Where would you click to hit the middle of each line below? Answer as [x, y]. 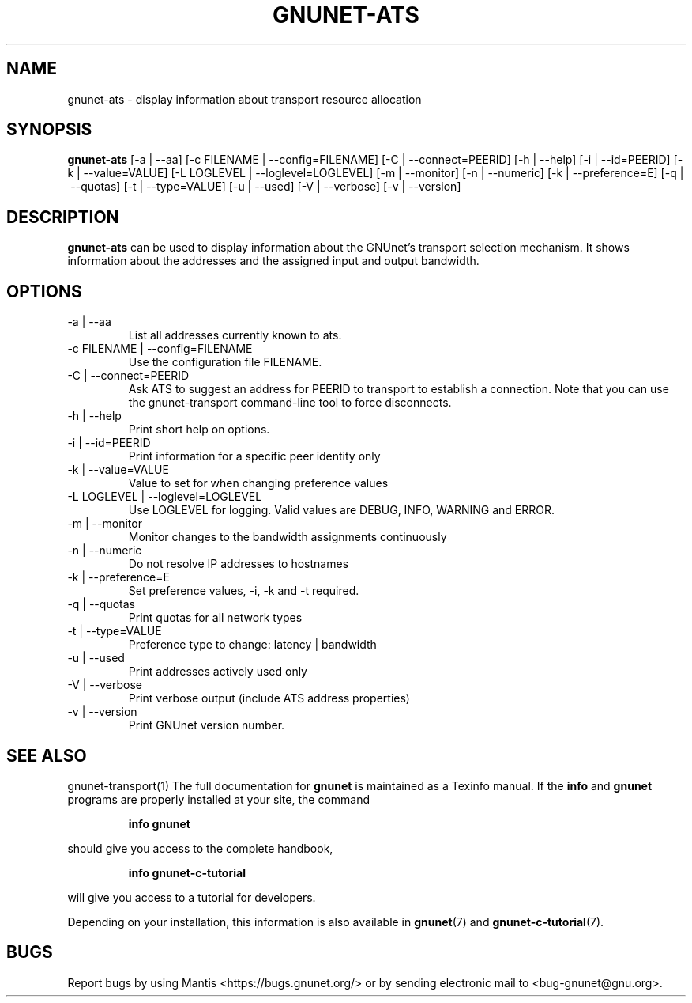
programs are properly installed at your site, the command [219, 799]
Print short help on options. [199, 430]
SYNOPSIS [49, 130]
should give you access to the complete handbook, [200, 848]
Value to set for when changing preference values [258, 483]
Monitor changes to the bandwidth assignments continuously [288, 537]
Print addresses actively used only [218, 672]
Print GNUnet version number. [207, 725]
